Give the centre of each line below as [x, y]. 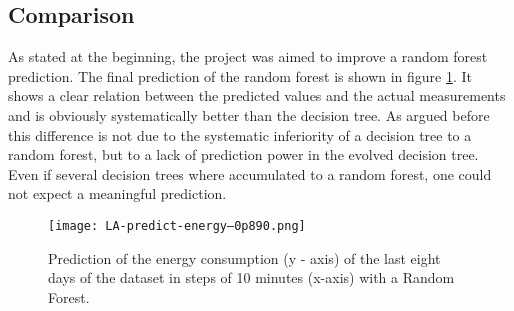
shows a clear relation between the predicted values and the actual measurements [257, 95]
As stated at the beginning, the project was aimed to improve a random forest [248, 56]
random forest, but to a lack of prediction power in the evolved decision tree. [243, 154]
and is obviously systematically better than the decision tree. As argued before [249, 114]
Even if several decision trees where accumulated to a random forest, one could [250, 173]
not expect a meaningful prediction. [117, 193]
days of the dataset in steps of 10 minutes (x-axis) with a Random [251, 277]
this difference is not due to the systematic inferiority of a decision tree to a [240, 134]
